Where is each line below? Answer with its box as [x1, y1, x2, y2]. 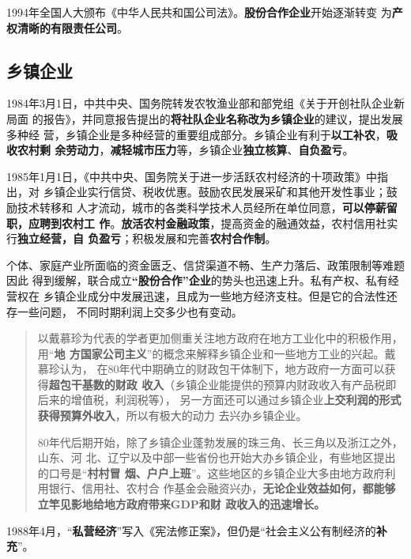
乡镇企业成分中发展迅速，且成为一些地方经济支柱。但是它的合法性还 [43, 287, 398, 304]
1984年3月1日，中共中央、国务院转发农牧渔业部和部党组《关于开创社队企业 [6, 95, 394, 111]
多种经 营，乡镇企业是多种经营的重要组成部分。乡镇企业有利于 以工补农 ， [6, 126, 386, 142]
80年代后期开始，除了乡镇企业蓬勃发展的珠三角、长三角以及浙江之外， [37, 433, 403, 450]
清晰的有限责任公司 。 [17, 19, 128, 36]
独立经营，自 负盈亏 [17, 230, 122, 247]
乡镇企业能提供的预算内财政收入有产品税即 [175, 376, 397, 392]
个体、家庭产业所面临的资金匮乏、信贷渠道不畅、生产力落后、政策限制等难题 [6, 256, 405, 273]
